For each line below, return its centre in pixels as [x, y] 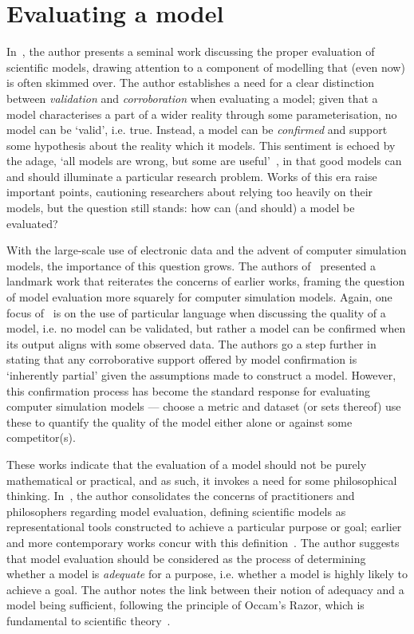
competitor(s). [41, 437]
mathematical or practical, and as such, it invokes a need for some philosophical [202, 480]
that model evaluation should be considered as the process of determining [186, 558]
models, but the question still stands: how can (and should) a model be [181, 208]
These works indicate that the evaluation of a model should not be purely [187, 464]
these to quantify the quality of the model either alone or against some [179, 421]
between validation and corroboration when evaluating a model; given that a [192, 98]
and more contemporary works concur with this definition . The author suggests [203, 542]
